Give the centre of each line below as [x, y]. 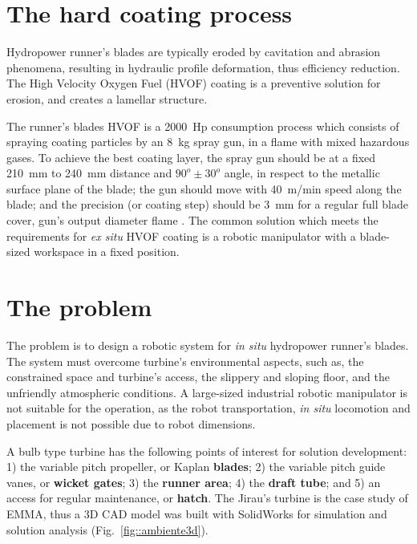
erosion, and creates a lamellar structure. [107, 98]
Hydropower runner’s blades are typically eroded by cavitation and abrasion [194, 52]
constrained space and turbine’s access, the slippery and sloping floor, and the [198, 377]
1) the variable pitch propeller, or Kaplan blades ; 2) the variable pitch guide [196, 467]
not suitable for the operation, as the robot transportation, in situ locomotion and [208, 408]
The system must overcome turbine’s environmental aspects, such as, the [185, 361]
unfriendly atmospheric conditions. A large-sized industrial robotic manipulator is [207, 392]
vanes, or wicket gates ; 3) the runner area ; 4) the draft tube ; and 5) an [194, 482]
